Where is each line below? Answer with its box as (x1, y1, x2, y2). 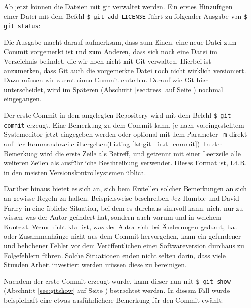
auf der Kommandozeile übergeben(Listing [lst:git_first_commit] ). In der (4, 139, 222, 149)
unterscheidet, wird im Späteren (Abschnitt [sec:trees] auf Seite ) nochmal (4, 84, 223, 94)
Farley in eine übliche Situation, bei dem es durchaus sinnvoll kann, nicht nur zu (4, 202, 243, 212)
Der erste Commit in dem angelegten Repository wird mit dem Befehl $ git (4, 110, 231, 120)
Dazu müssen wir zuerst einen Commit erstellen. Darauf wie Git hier (4, 75, 208, 85)
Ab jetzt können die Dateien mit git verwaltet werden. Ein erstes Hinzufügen (4, 1, 233, 11)
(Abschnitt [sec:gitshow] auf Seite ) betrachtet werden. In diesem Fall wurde (4, 285, 230, 295)
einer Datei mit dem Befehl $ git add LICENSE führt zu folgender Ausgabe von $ (4, 11, 248, 21)
